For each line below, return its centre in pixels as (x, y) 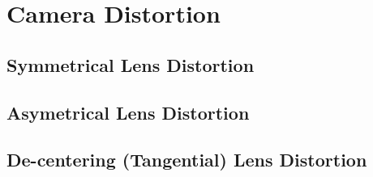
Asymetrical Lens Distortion (128, 112)
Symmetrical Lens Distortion (131, 64)
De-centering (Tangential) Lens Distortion (187, 160)
